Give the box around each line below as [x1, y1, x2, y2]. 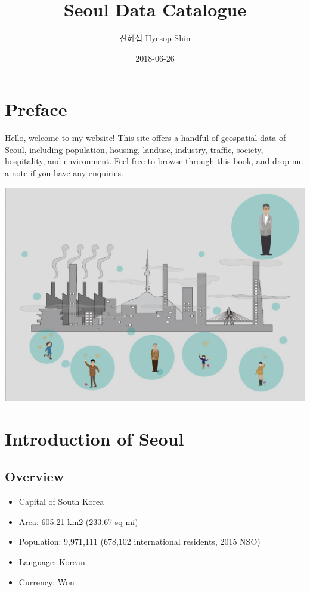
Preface [5, 97, 67, 121]
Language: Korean [18, 555, 85, 568]
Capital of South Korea [18, 495, 104, 508]
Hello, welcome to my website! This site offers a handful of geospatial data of [5, 131, 286, 144]
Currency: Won [18, 575, 75, 588]
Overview [5, 467, 64, 486]
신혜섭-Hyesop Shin [119, 32, 191, 44]
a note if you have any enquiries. [5, 167, 123, 179]
